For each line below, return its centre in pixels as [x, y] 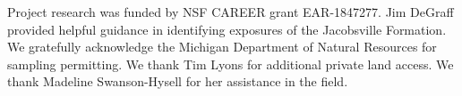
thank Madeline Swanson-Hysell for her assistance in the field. [178, 81]
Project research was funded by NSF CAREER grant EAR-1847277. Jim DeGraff [231, 12]
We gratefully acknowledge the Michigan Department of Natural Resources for [222, 47]
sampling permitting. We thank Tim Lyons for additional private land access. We [231, 64]
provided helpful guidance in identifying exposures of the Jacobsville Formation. [227, 29]
